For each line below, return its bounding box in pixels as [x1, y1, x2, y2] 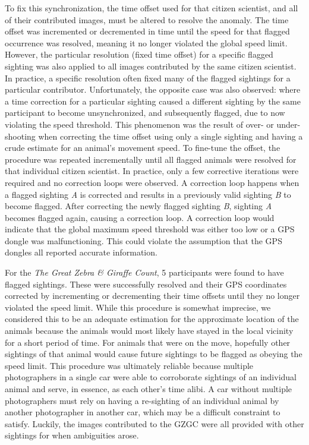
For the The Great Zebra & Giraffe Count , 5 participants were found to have [5, 266, 284, 279]
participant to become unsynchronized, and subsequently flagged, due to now [5, 106, 285, 119]
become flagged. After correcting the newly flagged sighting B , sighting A [5, 200, 272, 212]
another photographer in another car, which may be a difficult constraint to [5, 406, 280, 418]
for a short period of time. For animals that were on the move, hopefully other [5, 336, 291, 348]
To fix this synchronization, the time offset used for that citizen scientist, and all [5, 2, 298, 14]
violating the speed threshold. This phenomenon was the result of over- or [5, 118, 274, 130]
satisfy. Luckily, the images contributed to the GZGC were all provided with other [5, 417, 304, 430]
